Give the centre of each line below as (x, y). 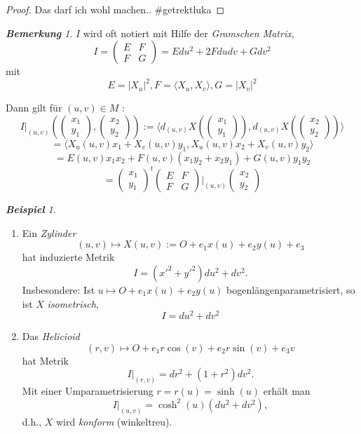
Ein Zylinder (49, 232)
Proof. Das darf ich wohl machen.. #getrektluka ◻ (115, 9)
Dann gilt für (34, 108)
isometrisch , (73, 303)
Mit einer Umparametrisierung (88, 391)
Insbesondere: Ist (59, 289)
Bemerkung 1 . (39, 33)
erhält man (287, 391)
